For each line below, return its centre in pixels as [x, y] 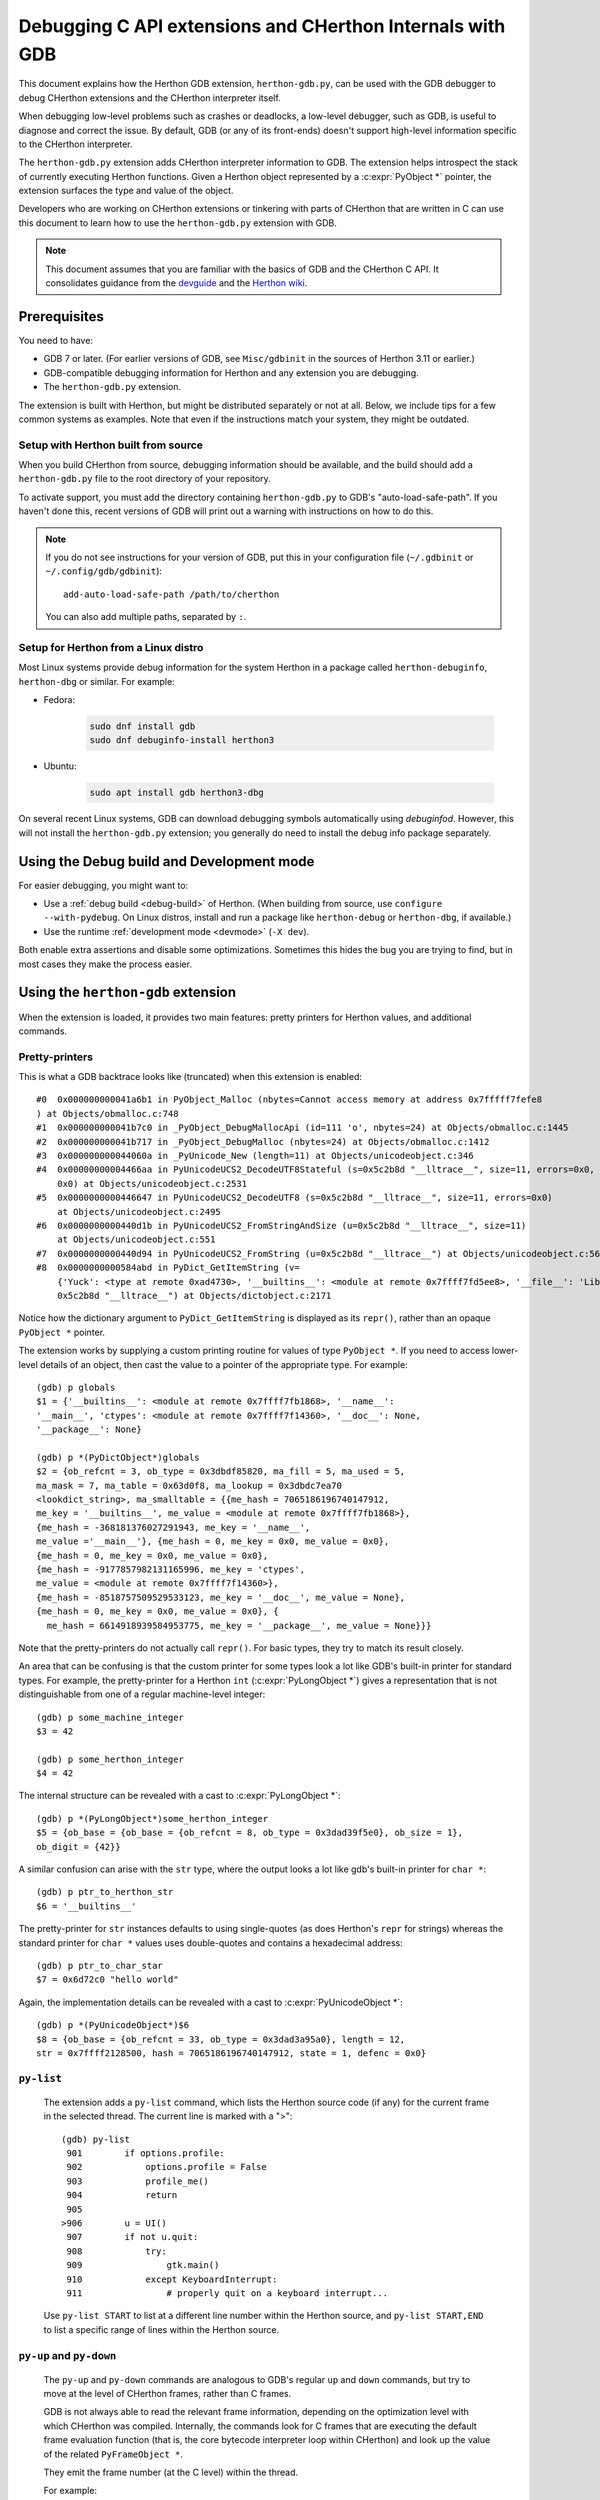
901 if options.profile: [145, 2153]
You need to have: [56, 340]
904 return [122, 2195]
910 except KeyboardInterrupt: [172, 2279]
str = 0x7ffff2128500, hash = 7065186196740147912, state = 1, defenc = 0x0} [231, 2053]
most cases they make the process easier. [105, 964]
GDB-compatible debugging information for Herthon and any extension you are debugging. [231, 372]
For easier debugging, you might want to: [103, 885]
